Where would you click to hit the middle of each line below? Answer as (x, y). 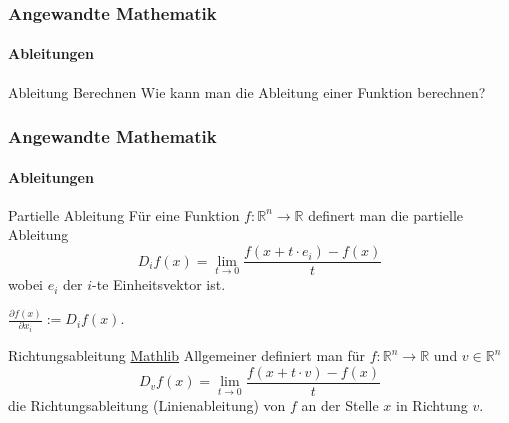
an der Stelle (340, 404)
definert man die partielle (386, 214)
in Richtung (432, 404)
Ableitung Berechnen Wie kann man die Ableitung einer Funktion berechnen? (247, 91)
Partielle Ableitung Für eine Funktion (124, 214)
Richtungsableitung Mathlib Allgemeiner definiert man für (187, 355)
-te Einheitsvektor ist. (159, 284)
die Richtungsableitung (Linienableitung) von (147, 404)
